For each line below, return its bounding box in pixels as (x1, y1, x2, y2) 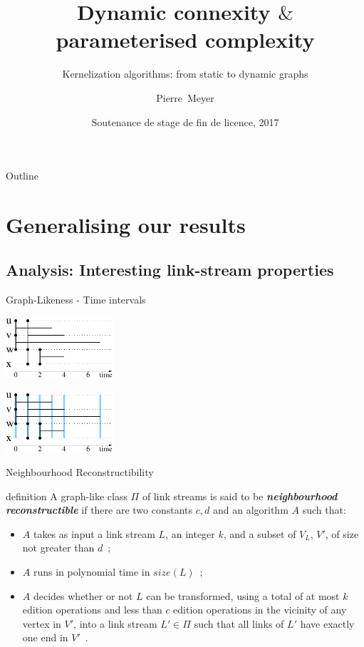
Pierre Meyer (156, 90, 214, 105)
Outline (6, 168, 38, 183)
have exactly (300, 616, 355, 631)
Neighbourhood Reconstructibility (6, 465, 154, 480)
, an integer (165, 526, 215, 541)
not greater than (22, 540, 95, 555)
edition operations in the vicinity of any (173, 602, 347, 617)
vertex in (22, 616, 61, 631)
